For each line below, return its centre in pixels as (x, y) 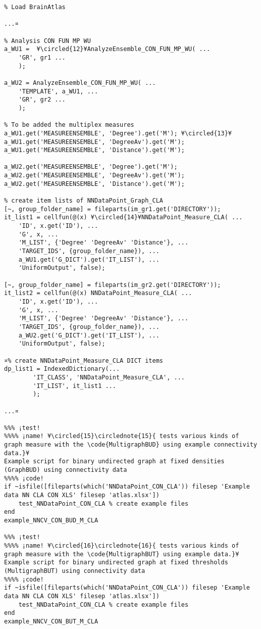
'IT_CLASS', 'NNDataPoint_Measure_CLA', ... (109, 377)
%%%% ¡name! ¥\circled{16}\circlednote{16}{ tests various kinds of (122, 546)
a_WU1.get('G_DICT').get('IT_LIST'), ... (89, 259)
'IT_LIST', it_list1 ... (74, 386)
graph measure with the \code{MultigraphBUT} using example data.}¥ (122, 554)
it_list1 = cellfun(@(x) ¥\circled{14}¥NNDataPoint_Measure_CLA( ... (123, 217)
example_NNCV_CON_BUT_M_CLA (51, 621)
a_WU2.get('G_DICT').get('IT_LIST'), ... (89, 335)
